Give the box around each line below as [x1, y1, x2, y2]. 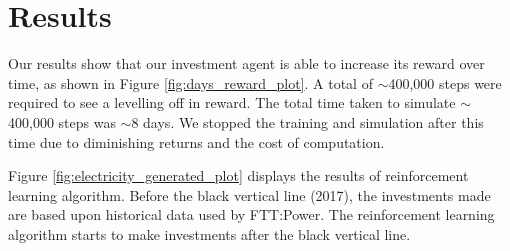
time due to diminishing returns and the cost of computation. [8, 131, 385, 152]
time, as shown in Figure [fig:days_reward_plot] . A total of [8, 72, 373, 93]
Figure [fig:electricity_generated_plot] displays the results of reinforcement [8, 165, 469, 186]
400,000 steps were [388, 72, 502, 93]
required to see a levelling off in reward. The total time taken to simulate [8, 92, 456, 113]
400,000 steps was [8, 111, 116, 132]
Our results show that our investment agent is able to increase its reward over [8, 53, 485, 74]
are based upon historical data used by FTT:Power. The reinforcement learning [8, 204, 495, 225]
